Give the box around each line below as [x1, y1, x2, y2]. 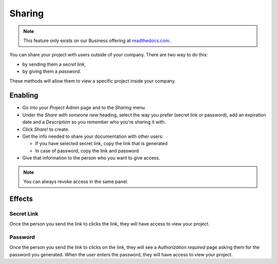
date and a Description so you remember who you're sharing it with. [22, 119, 166, 125]
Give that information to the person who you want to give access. [22, 155, 161, 161]
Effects [9, 194, 33, 203]
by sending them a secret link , [22, 61, 86, 67]
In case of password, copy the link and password [35, 148, 139, 154]
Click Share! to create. [22, 126, 70, 132]
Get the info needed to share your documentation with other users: [22, 133, 164, 139]
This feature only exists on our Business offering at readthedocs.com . [23, 37, 171, 44]
